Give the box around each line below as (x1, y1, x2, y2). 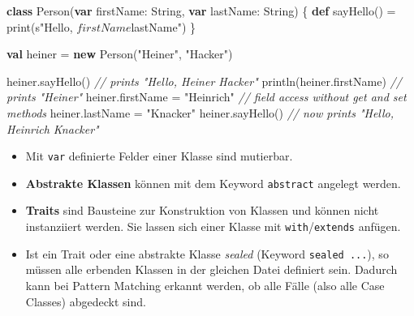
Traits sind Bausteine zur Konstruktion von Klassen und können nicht (25, 202, 379, 219)
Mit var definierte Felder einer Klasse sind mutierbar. (25, 147, 293, 164)
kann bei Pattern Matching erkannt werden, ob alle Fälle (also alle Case (25, 276, 385, 293)
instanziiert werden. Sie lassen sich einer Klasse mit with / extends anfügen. (25, 218, 401, 235)
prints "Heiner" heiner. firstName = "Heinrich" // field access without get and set (6, 88, 407, 105)
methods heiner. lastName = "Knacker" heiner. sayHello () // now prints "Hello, (6, 104, 395, 121)
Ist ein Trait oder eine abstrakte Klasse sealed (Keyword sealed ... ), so (25, 245, 389, 262)
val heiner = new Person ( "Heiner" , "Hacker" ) (6, 45, 233, 62)
